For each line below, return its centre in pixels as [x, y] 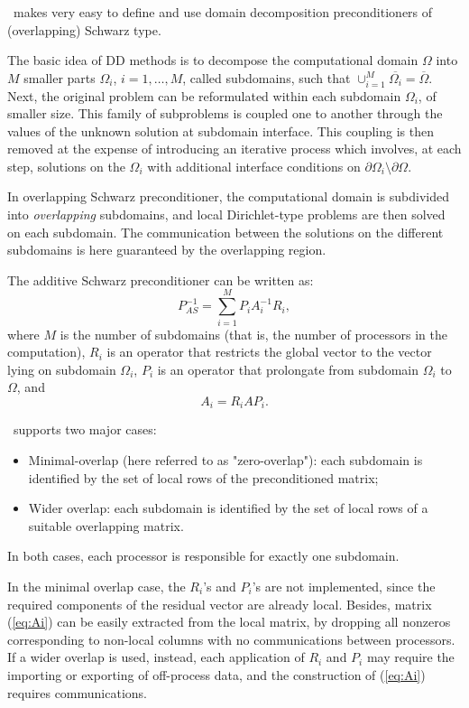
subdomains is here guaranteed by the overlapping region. [167, 250]
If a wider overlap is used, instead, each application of [156, 657]
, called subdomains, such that [267, 77]
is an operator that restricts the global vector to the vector [269, 352]
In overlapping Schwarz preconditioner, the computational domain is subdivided [228, 196]
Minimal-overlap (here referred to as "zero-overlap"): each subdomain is [225, 460]
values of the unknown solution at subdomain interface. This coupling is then [221, 130]
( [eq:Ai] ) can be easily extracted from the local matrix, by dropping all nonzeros [229, 622]
